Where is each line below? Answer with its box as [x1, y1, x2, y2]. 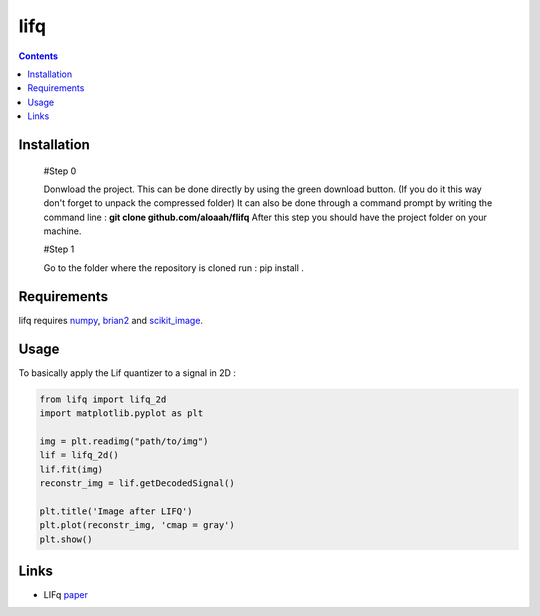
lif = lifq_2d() [39, 450, 120, 461]
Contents [18, 50, 59, 62]
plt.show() [39, 533, 93, 545]
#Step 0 [43, 165, 77, 177]
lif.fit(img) [39, 463, 104, 475]
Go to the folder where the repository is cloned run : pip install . [43, 261, 305, 274]
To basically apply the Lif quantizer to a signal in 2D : [18, 366, 237, 379]
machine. [43, 225, 82, 237]
